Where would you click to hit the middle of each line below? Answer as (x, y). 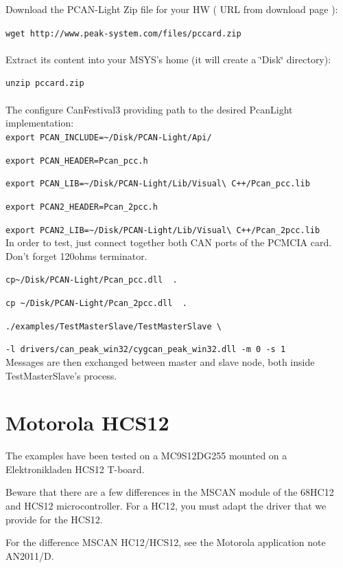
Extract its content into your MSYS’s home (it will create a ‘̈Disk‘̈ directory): (168, 59)
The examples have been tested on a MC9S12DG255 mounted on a (146, 456)
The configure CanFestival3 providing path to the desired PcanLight (149, 109)
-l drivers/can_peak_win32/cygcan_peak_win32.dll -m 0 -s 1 (146, 350)
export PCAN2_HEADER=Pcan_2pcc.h (82, 207)
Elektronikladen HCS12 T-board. (75, 469)
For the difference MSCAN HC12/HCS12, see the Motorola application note (166, 542)
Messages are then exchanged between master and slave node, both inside (160, 361)
